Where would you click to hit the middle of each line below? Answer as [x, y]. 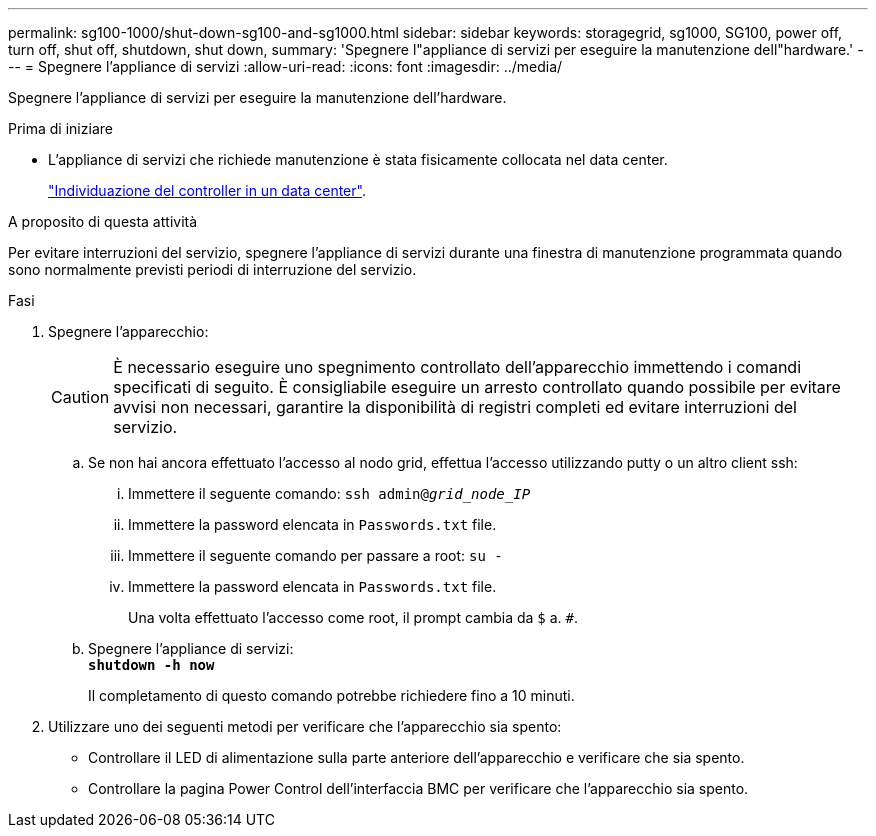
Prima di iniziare [60, 128]
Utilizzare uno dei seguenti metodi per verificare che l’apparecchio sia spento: [305, 726]
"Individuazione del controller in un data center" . [207, 190]
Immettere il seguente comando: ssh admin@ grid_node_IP [329, 493]
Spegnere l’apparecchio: [128, 331]
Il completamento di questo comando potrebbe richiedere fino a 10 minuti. [331, 695]
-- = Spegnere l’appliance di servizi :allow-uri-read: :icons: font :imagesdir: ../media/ [285, 66]
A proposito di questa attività [103, 221]
